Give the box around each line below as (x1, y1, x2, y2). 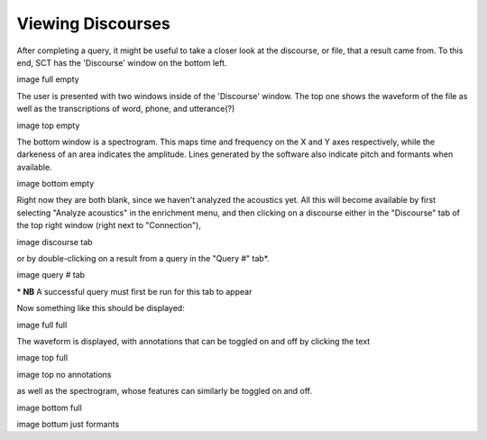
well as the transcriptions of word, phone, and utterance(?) (16, 104, 235, 115)
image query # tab (16, 270, 86, 280)
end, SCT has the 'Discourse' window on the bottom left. (16, 57, 227, 68)
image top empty (16, 120, 80, 131)
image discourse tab (16, 236, 94, 247)
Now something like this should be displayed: (16, 303, 185, 314)
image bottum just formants (16, 418, 120, 429)
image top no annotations (16, 369, 112, 380)
